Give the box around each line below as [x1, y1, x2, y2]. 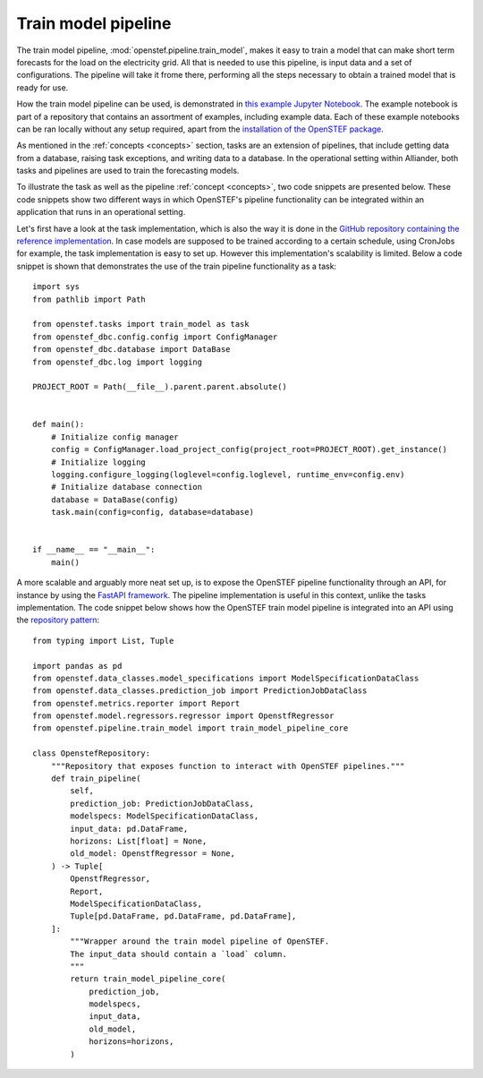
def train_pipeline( [50, 774, 141, 783]
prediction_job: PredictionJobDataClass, [70, 798, 255, 808]
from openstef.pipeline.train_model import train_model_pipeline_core [32, 723, 349, 733]
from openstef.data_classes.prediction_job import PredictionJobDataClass [32, 686, 368, 696]
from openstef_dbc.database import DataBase [32, 345, 232, 355]
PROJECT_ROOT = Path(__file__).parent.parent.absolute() [32, 381, 288, 392]
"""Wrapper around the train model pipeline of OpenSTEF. [70, 937, 330, 946]
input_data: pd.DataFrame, [70, 824, 189, 834]
